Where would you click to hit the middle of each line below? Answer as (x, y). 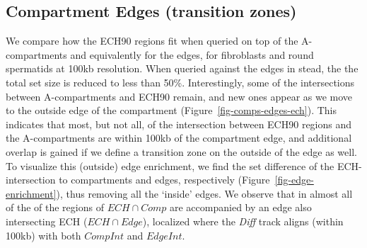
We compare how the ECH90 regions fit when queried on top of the (152, 41)
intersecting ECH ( (47, 221)
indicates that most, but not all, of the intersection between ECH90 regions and (179, 124)
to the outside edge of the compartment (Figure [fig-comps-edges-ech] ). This (171, 110)
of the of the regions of (55, 207)
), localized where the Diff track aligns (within (243, 221)
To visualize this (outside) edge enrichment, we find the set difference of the (170, 165)
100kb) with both (43, 235)
